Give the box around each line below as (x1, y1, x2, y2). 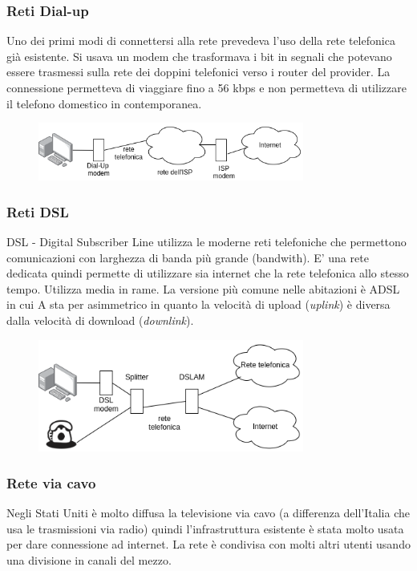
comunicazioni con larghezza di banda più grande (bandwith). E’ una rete (6, 249, 369, 265)
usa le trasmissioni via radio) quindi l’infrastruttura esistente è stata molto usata (6, 520, 404, 537)
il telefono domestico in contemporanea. (6, 95, 202, 111)
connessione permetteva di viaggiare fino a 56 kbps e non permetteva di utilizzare (6, 79, 407, 95)
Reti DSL (6, 201, 69, 221)
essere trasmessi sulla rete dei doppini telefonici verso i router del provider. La (6, 63, 391, 80)
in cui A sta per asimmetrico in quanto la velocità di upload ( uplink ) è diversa (6, 296, 391, 313)
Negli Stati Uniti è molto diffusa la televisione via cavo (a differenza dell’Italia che (6, 504, 410, 521)
